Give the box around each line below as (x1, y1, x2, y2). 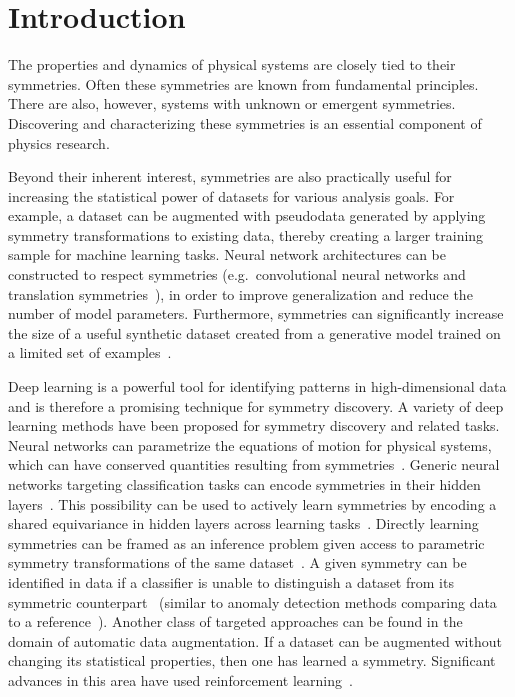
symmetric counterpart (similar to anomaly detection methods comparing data (8, 591, 497, 612)
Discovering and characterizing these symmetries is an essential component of (8, 112, 482, 133)
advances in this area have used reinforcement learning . (8, 669, 353, 690)
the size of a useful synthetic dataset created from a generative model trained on (8, 322, 501, 343)
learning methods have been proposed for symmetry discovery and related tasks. (8, 415, 500, 436)
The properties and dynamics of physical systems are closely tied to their (8, 54, 456, 75)
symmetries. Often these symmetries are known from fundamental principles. (8, 73, 479, 94)
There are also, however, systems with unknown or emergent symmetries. (8, 93, 456, 114)
